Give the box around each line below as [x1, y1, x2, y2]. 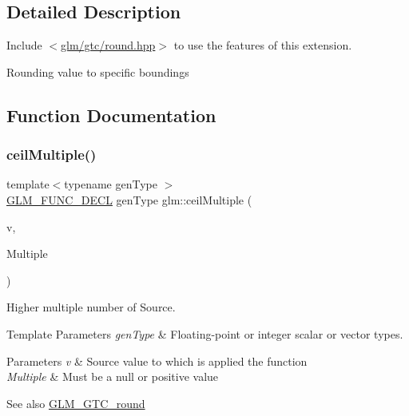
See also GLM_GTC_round [6, 394, 145, 411]
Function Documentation [6, 102, 216, 127]
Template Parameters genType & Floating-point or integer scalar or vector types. [6, 325, 403, 342]
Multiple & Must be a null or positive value [6, 368, 219, 385]
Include [6, 37, 42, 53]
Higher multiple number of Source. [6, 299, 176, 315]
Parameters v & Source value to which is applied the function [6, 352, 308, 369]
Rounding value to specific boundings [6, 63, 189, 80]
